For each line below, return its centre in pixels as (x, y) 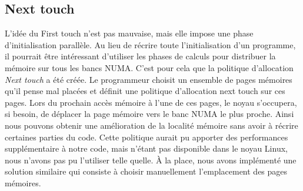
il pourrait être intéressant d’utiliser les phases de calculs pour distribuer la (140, 56)
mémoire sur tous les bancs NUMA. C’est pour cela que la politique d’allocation (149, 67)
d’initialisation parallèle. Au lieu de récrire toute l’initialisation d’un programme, (150, 44)
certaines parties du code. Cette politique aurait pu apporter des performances (146, 137)
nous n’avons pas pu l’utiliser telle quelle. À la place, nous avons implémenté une (151, 160)
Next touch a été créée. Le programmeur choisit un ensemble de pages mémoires (149, 79)
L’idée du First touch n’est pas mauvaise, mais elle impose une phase (129, 33)
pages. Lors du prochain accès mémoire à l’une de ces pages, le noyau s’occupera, (151, 102)
